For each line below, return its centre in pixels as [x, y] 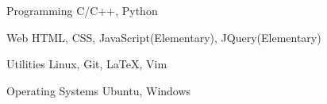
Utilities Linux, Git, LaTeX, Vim [87, 64]
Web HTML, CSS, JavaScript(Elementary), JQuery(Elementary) [164, 37]
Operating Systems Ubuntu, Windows [99, 90]
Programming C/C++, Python [82, 10]
